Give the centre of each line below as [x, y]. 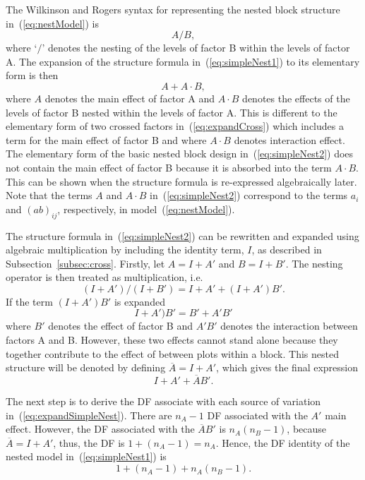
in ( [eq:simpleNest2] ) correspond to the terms [249, 195]
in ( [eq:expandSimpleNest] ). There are [89, 415]
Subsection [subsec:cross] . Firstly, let [85, 263]
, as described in [287, 250]
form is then [32, 75]
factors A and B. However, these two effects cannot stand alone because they [172, 340]
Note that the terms [49, 195]
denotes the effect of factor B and [120, 326]
